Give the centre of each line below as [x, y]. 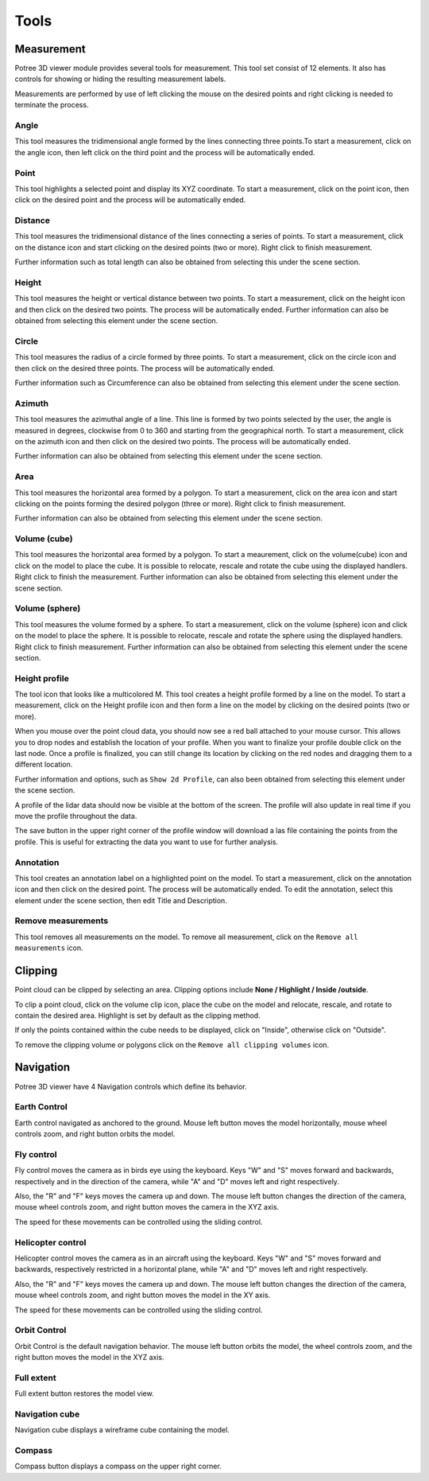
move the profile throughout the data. [76, 816]
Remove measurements [62, 921]
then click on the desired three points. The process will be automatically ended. [145, 368]
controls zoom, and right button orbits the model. [95, 1134]
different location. [44, 765]
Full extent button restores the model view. [84, 1393]
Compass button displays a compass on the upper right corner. [118, 1466]
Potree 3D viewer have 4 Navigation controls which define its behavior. [131, 1086]
